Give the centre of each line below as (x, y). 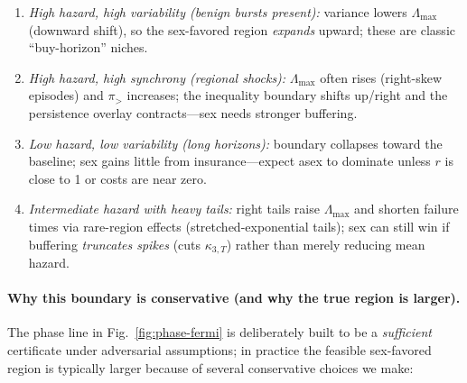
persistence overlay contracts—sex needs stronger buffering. (193, 112)
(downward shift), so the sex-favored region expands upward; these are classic (242, 29)
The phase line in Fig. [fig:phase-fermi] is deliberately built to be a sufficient (220, 332)
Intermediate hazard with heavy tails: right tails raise (174, 209)
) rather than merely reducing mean (326, 244)
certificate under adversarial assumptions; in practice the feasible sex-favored (219, 349)
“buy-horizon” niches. (88, 47)
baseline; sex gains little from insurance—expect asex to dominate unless (229, 161)
